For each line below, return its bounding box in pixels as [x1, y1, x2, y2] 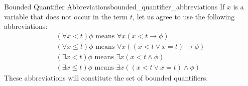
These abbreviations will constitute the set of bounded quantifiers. [4, 72, 208, 83]
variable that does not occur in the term [4, 11, 128, 21]
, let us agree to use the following [133, 11, 235, 21]
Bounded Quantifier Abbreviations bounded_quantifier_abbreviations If [4, 1, 225, 11]
